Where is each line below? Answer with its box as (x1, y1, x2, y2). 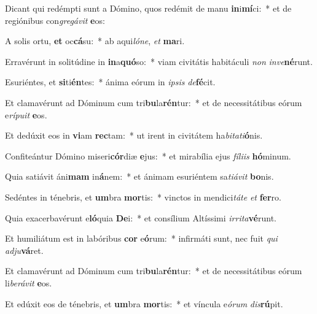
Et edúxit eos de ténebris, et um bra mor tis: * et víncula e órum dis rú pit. (5, 297, 283, 310)
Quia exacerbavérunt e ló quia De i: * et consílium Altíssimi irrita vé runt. (5, 211, 276, 224)
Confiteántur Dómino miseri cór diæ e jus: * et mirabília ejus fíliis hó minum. (5, 149, 291, 162)
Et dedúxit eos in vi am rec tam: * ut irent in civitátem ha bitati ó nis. (5, 129, 263, 142)
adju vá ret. (5, 243, 44, 256)
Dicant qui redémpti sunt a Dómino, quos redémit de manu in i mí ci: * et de (5, 2, 292, 14)
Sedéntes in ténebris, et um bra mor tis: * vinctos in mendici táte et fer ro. (5, 190, 281, 203)
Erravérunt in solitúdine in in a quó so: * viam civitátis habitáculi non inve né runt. (5, 55, 313, 67)
